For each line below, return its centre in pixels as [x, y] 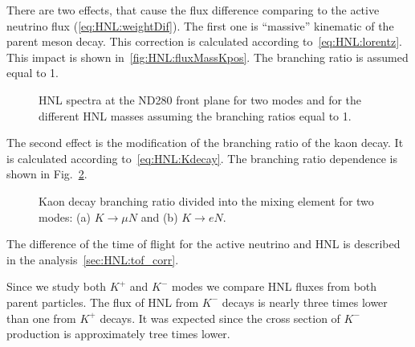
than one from [41, 318]
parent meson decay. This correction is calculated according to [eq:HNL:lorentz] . [204, 41]
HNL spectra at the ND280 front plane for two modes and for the [200, 99]
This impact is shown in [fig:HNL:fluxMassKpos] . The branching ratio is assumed [207, 57]
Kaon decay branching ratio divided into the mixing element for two [206, 200]
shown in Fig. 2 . [47, 174]
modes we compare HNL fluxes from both [274, 286]
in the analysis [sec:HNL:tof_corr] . [93, 259]
